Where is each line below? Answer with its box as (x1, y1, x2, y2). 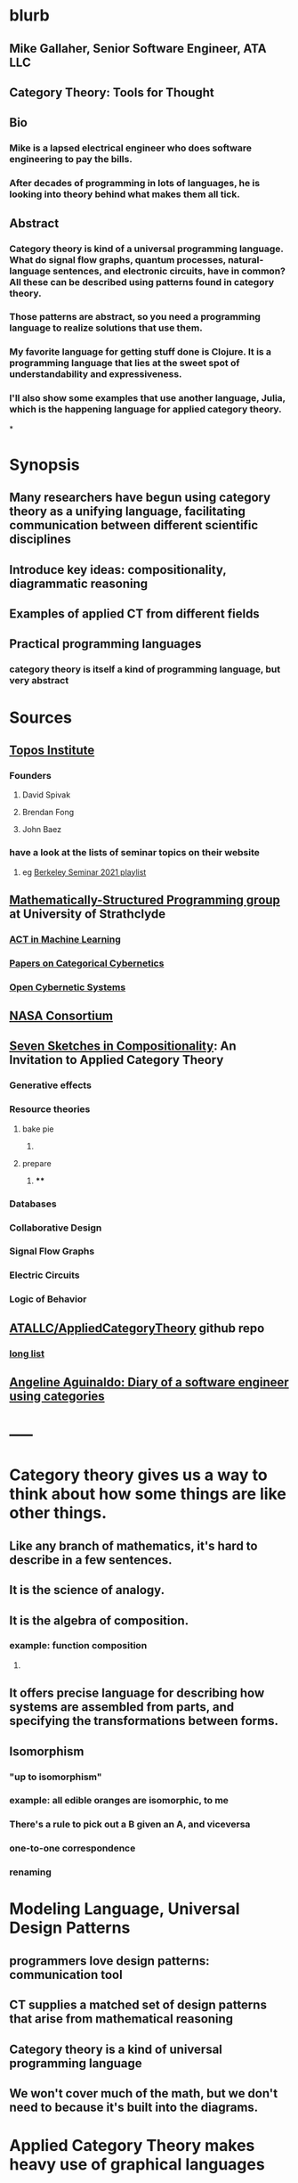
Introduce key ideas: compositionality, (9, 562, 227, 577)
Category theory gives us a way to (9, 1465, 269, 1485)
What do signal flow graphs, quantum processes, (9, 253, 227, 266)
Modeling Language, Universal (9, 1899, 240, 1919)
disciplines (9, 532, 71, 547)
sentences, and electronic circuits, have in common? (52, 265, 286, 277)
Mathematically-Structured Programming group (9, 892, 280, 907)
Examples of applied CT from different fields (9, 607, 260, 622)
